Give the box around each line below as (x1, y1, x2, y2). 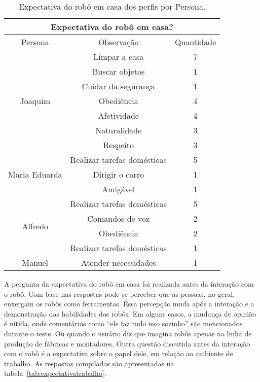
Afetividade (98, 110, 139, 121)
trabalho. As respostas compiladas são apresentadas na (4, 358, 174, 368)
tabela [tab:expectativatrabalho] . (4, 368, 106, 378)
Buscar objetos (92, 65, 145, 77)
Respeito (103, 139, 134, 151)
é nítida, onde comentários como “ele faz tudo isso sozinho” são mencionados (4, 318, 243, 329)
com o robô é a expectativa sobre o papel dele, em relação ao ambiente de (4, 348, 233, 359)
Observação (98, 36, 139, 48)
